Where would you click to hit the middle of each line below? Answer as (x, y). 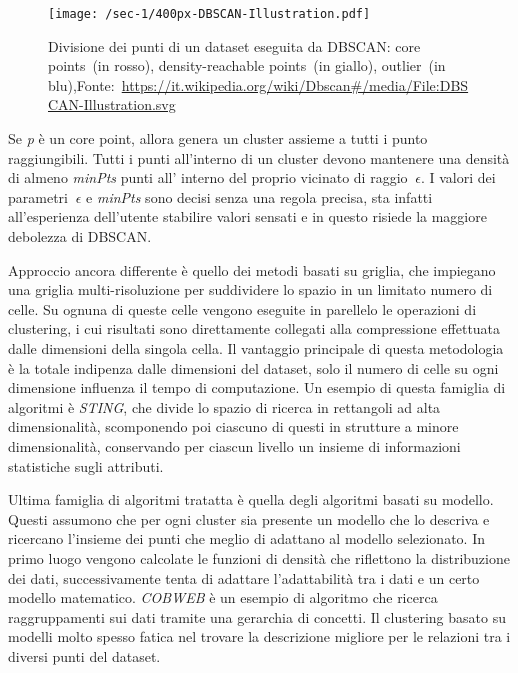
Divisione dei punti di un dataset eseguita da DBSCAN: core (234, 45)
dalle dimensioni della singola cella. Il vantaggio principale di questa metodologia (256, 347)
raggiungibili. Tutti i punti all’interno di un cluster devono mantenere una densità (259, 157)
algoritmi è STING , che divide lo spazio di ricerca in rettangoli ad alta (224, 406)
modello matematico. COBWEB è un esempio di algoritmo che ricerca (223, 597)
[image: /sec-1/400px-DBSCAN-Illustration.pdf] (209, 14)
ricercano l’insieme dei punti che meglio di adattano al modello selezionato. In (246, 538)
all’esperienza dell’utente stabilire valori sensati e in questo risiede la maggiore (247, 216)
